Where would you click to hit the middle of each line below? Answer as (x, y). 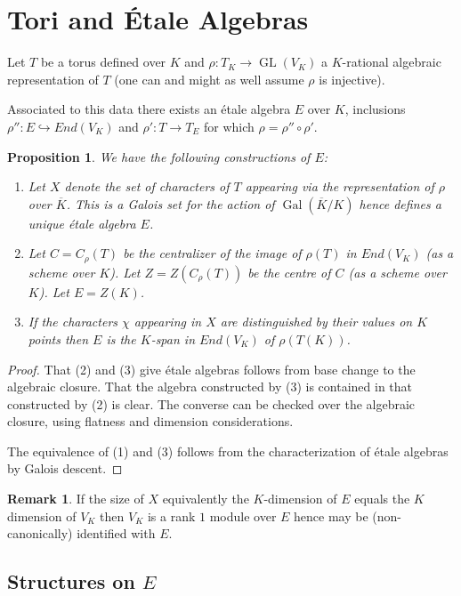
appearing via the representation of (340, 186)
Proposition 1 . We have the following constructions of (159, 156)
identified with (116, 533)
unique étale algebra (82, 223)
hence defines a (400, 203)
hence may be (331, 515)
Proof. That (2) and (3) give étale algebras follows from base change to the (211, 369)
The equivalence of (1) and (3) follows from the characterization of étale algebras (228, 451)
